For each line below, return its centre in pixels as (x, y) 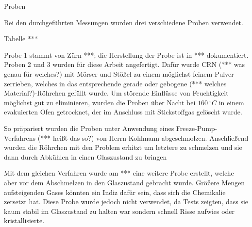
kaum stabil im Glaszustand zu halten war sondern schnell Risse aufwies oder (119, 211)
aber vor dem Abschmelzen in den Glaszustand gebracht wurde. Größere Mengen (125, 182)
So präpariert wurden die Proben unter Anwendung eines (89, 128)
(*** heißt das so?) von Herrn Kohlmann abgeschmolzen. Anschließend (143, 138)
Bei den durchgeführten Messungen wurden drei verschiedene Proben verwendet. (124, 22)
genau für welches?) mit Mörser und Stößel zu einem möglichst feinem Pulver (119, 73)
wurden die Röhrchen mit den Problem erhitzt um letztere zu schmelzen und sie (123, 147)
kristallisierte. (24, 220)
